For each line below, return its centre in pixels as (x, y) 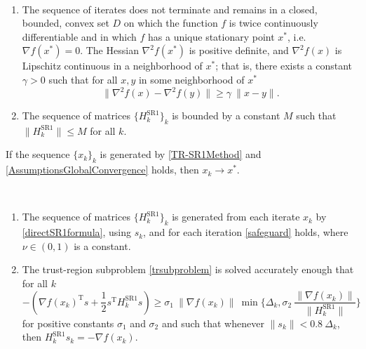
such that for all (83, 79)
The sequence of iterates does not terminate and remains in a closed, (170, 9)
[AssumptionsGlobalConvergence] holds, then (102, 170)
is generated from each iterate (236, 217)
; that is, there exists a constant (284, 66)
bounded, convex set (66, 23)
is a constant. (102, 245)
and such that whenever (213, 323)
